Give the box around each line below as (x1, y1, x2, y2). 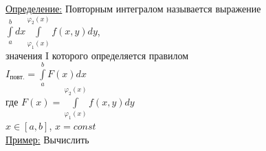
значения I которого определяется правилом (5, 48, 189, 62)
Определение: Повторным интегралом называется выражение (5, 1, 261, 15)
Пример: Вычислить (5, 132, 89, 146)
